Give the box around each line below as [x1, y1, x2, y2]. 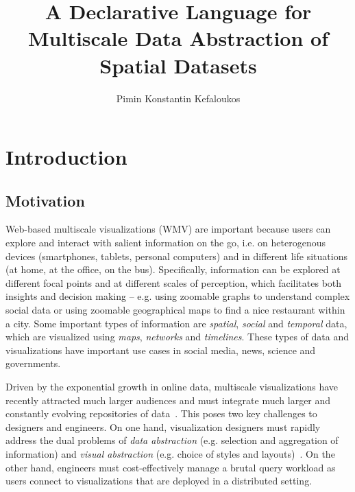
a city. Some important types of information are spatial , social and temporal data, [5, 316, 347, 330]
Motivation [5, 189, 85, 211]
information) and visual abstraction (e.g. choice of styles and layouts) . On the [5, 446, 335, 460]
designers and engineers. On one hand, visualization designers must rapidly [5, 419, 321, 434]
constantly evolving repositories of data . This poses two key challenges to [5, 406, 317, 421]
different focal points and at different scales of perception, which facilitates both [5, 275, 342, 290]
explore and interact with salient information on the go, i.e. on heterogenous [5, 235, 326, 250]
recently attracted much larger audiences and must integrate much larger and [5, 393, 331, 407]
